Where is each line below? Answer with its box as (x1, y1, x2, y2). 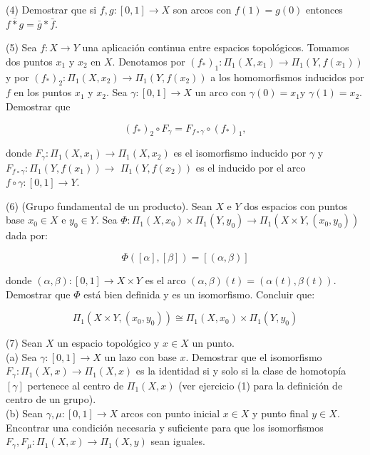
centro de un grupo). (6, 392, 96, 407)
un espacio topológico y (57, 335, 160, 350)
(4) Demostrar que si (6, 2, 97, 16)
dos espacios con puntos (244, 198, 348, 213)
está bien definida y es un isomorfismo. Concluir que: (83, 286, 315, 301)
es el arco (145, 273, 186, 288)
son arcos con (173, 2, 232, 16)
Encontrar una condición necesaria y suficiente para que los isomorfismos (6, 419, 324, 434)
